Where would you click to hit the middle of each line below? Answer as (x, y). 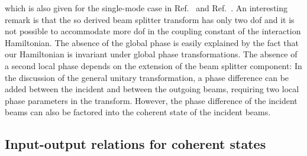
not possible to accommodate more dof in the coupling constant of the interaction (153, 31)
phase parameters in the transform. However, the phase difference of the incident (151, 100)
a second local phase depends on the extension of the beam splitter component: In (153, 65)
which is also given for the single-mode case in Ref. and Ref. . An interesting (146, 8)
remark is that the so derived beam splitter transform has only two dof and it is (150, 19)
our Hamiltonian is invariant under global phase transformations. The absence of (151, 54)
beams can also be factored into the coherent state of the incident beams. (138, 112)
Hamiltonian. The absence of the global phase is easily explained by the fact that (152, 42)
